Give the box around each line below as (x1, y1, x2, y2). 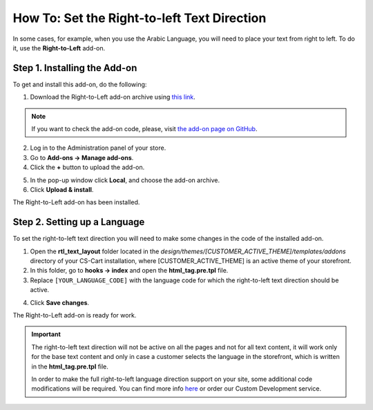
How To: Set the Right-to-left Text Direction (12, 10, 267, 26)
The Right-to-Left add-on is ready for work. (12, 311, 137, 319)
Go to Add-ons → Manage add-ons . (30, 153, 134, 162)
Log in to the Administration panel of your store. (30, 144, 166, 152)
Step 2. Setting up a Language (12, 216, 145, 228)
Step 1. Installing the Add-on (12, 62, 137, 74)
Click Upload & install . (30, 185, 94, 193)
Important (31, 330, 61, 338)
